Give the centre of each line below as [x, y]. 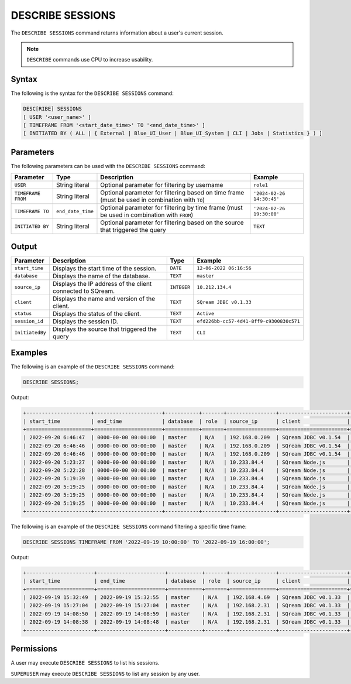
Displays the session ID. [85, 321]
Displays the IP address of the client [102, 283]
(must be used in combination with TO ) [152, 200]
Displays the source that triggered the [105, 329]
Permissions [34, 649]
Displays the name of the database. [101, 276]
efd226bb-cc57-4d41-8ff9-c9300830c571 [249, 321]
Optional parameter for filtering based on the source [172, 223]
